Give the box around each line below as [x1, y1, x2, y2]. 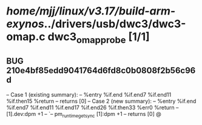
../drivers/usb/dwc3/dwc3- [44, 17, 186, 31]
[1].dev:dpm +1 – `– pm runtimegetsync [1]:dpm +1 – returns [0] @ [6, 110, 162, 119]
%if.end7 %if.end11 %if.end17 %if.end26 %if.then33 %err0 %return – [6, 104, 179, 111]
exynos [6, 17, 44, 31]
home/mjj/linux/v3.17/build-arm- [6, 4, 176, 18]
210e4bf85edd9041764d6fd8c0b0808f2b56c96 [6, 65, 196, 76]
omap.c [6, 30, 45, 43]
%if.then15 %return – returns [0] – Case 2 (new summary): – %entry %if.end [6, 97, 197, 104]
